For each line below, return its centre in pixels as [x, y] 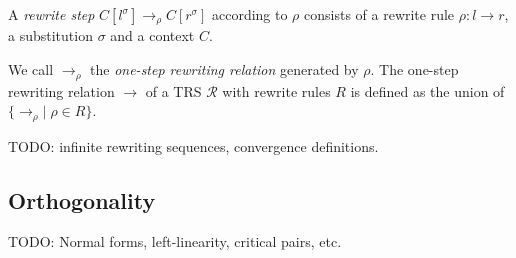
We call [31, 69]
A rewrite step [51, 14]
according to [249, 14]
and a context [152, 35]
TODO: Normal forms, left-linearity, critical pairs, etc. [175, 241]
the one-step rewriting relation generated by [224, 69]
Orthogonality [82, 199]
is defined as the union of [427, 90]
